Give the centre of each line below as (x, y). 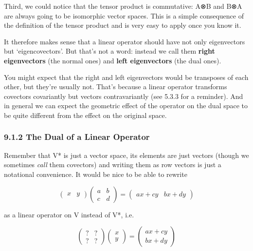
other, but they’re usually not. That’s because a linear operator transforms (116, 87)
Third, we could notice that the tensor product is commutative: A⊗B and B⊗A (123, 6)
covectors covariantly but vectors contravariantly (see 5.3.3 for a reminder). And (124, 96)
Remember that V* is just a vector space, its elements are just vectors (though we (126, 155)
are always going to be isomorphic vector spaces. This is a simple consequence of (124, 15)
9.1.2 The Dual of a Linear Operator (77, 137)
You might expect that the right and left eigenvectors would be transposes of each (126, 77)
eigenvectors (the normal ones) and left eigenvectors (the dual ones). (113, 60)
